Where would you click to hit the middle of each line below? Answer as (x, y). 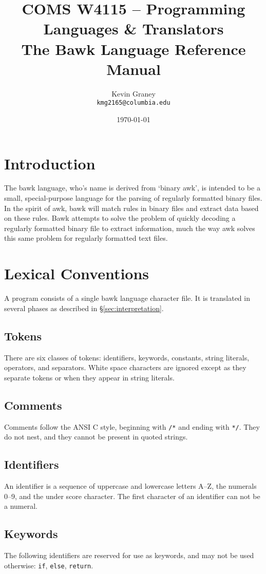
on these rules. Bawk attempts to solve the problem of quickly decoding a (120, 218)
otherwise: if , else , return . (49, 565)
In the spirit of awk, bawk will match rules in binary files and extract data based (131, 208)
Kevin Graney (134, 93)
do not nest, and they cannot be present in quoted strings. (96, 437)
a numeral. (21, 506)
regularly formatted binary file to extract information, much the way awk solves (130, 228)
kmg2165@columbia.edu (134, 103)
